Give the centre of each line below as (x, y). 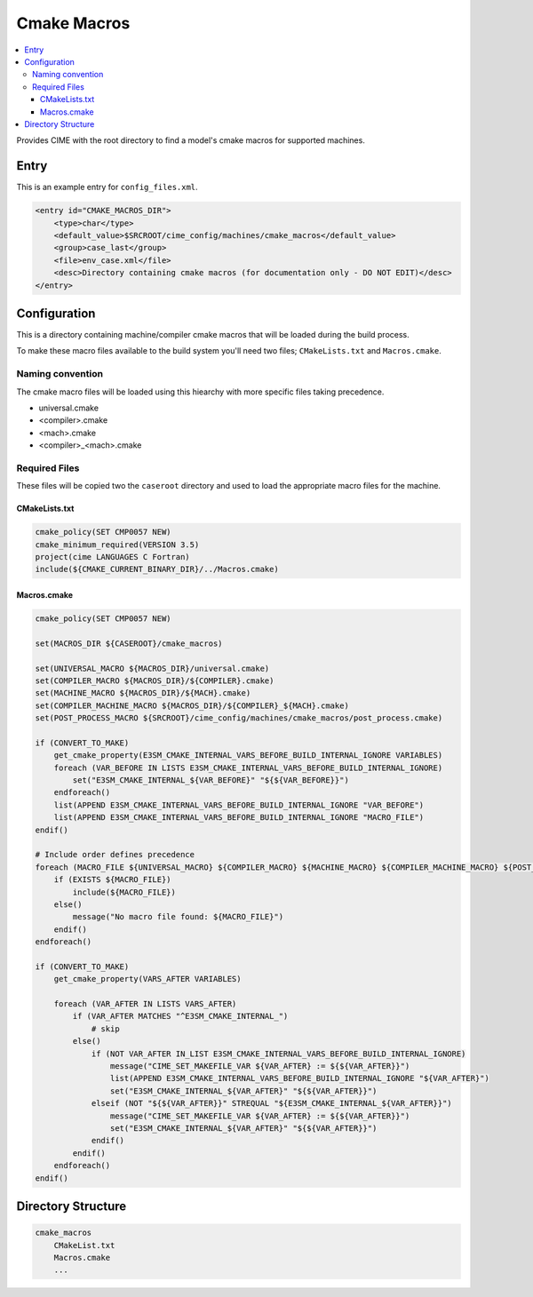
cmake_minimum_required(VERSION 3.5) (117, 545)
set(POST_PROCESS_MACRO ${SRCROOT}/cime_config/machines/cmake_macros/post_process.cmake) (239, 718)
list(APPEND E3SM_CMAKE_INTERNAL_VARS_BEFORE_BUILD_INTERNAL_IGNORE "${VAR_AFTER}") (300, 1078)
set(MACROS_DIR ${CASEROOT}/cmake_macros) (129, 643)
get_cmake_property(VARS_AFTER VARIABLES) (147, 979)
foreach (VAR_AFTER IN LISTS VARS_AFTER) (145, 1004)
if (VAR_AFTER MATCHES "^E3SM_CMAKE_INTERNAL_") (180, 1016)
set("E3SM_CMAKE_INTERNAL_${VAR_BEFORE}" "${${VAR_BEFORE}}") (211, 780)
